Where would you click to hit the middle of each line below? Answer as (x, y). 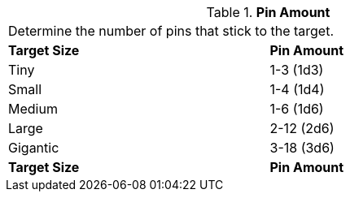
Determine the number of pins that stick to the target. (171, 31)
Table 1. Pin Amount (268, 12)
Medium (33, 109)
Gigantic (34, 148)
